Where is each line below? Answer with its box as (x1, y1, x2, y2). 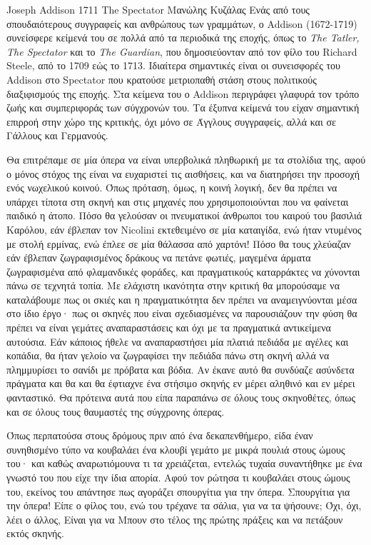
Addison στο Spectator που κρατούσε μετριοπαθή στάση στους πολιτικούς (6, 71, 317, 86)
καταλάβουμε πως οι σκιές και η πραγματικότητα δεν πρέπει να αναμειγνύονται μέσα (6, 291, 357, 306)
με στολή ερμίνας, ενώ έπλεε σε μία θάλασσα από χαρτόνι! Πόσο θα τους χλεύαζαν (6, 236, 351, 251)
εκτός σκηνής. (6, 526, 64, 541)
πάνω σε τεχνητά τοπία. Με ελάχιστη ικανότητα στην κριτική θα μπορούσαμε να (6, 278, 340, 293)
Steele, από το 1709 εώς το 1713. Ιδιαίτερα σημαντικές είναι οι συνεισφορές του (6, 58, 340, 73)
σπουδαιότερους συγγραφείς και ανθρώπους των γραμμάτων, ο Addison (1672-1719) (6, 16, 357, 31)
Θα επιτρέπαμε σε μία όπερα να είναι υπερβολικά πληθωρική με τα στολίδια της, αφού (6, 151, 366, 166)
